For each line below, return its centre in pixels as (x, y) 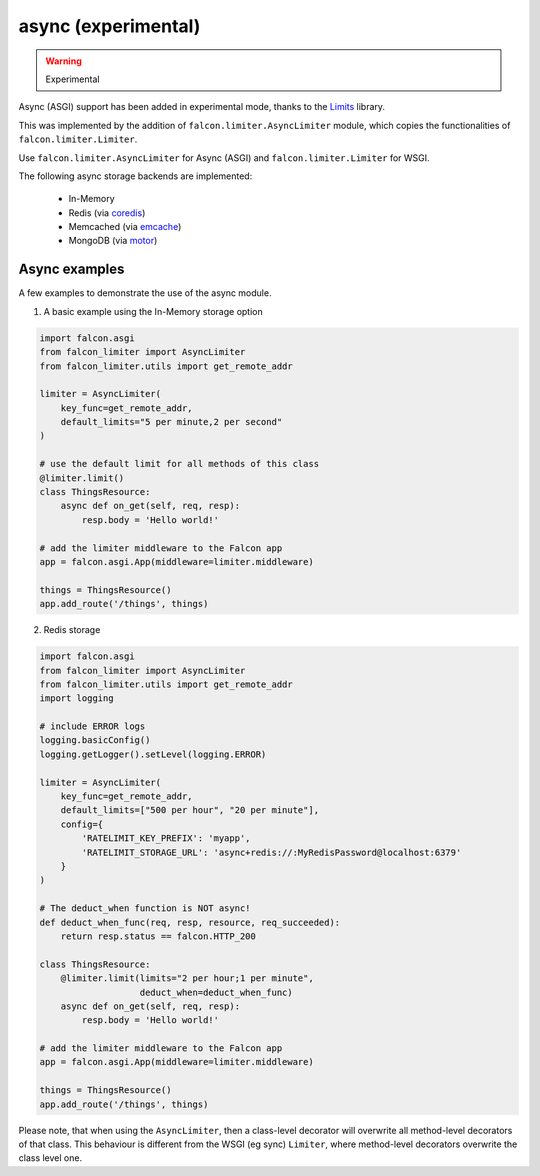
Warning (63, 61)
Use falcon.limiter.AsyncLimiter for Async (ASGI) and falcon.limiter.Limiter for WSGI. (224, 157)
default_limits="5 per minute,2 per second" (171, 422)
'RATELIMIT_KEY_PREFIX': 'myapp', (166, 838)
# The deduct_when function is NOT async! (145, 908)
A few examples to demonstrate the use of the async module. (145, 293)
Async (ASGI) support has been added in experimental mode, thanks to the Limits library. (201, 107)
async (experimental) (109, 26)
